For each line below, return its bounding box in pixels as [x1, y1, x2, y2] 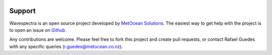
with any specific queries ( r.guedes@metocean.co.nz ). [9, 43, 123, 49]
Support [9, 7, 36, 15]
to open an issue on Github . [9, 27, 66, 33]
